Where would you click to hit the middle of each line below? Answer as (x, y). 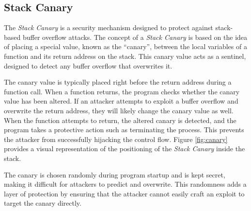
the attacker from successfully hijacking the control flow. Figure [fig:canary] (116, 139)
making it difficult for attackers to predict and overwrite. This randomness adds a (125, 184)
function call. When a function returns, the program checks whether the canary (122, 91)
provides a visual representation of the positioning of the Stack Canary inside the (125, 149)
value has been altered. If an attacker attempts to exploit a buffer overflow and (121, 101)
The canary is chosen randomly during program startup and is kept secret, (115, 174)
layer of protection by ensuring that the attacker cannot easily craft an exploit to (124, 193)
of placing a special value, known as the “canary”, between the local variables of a (125, 46)
